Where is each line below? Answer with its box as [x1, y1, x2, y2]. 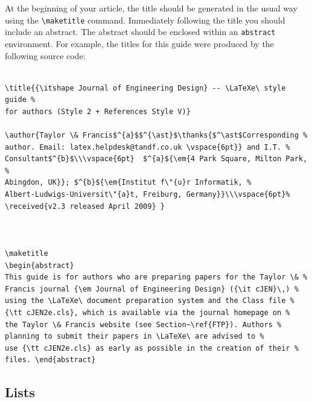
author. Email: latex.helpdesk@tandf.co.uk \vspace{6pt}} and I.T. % [5, 142, 290, 152]
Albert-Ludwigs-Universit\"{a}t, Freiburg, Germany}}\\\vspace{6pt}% [5, 190, 290, 199]
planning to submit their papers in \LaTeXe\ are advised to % [5, 332, 264, 341]
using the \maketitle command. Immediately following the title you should [5, 13, 285, 26]
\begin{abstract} [5, 261, 74, 270]
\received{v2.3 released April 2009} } [5, 202, 165, 211]
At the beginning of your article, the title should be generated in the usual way [5, 2, 298, 14]
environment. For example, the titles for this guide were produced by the [5, 37, 274, 49]
